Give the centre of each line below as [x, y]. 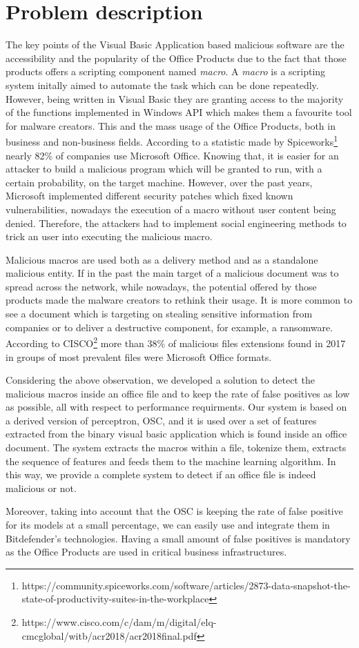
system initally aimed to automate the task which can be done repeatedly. [162, 85]
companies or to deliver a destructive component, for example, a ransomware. [169, 327]
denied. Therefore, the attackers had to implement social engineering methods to [176, 223]
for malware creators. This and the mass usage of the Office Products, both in [171, 125]
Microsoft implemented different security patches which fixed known [149, 196]
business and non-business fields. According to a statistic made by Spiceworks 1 [172, 140]
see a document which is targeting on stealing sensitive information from [159, 314]
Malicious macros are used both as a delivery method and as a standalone [162, 259]
